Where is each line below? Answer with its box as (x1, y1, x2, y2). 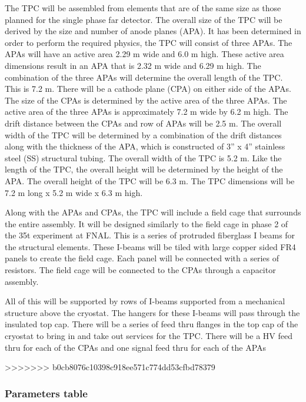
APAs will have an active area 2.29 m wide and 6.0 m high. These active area (5, 48, 284, 60)
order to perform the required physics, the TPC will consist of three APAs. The (5, 36, 292, 48)
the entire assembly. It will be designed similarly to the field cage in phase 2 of (5, 217, 288, 230)
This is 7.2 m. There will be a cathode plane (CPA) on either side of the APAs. (5, 82, 291, 95)
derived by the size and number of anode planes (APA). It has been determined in (5, 25, 301, 37)
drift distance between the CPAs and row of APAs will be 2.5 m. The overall (5, 117, 282, 129)
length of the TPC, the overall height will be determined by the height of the (5, 163, 283, 175)
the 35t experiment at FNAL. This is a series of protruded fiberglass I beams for (5, 229, 295, 241)
